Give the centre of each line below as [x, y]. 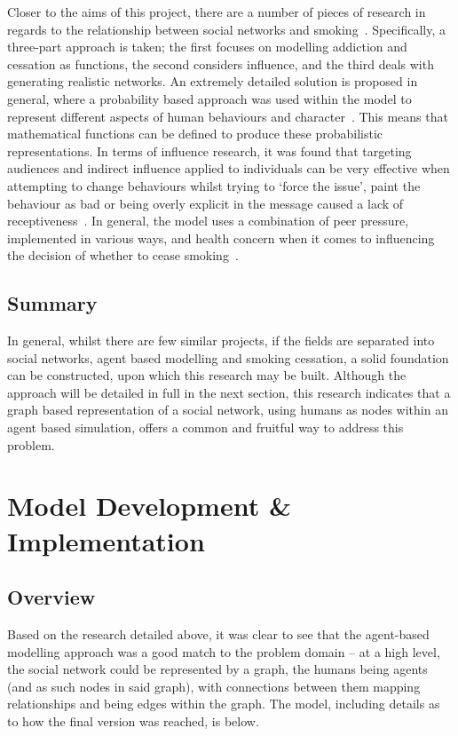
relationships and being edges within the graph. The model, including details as [224, 704]
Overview [51, 597]
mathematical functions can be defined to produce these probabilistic [195, 134]
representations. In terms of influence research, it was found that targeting [209, 150]
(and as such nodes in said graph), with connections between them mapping [214, 686]
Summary [52, 303]
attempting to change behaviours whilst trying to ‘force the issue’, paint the [214, 185]
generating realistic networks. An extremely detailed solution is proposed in [213, 81]
